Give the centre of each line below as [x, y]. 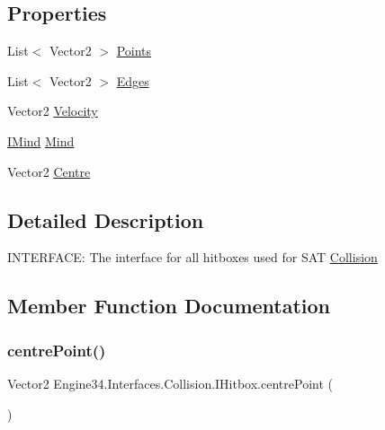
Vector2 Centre [49, 171]
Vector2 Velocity [53, 111]
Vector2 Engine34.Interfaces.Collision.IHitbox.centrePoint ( [170, 383]
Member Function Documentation [169, 306]
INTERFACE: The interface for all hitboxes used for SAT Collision [192, 257]
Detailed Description [106, 219]
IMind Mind [41, 140]
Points [134, 51]
